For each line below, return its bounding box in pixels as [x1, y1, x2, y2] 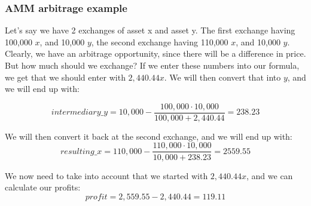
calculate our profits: [5, 181, 81, 193]
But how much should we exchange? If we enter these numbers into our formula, [5, 59, 300, 71]
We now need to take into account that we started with [5, 169, 208, 182]
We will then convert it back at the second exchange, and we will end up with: [5, 130, 292, 142]
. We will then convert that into [164, 70, 281, 83]
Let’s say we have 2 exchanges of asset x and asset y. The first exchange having [5, 24, 295, 36]
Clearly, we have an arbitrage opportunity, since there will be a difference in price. [5, 47, 306, 60]
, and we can [246, 169, 293, 182]
